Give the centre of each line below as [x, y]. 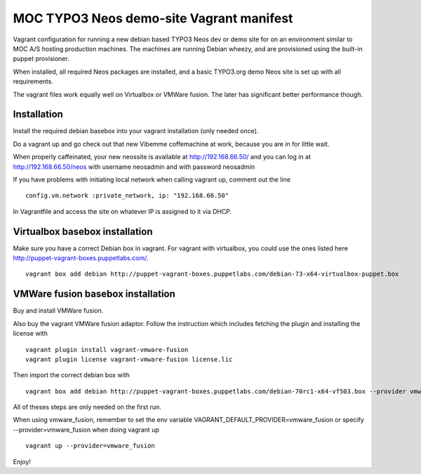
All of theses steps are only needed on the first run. [87, 407]
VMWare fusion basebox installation [94, 294]
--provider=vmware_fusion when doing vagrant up [86, 429]
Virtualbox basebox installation [83, 231]
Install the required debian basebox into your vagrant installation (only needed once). [136, 131]
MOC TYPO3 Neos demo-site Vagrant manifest [153, 18]
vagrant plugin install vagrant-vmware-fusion [107, 350]
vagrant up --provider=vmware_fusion [91, 446]
